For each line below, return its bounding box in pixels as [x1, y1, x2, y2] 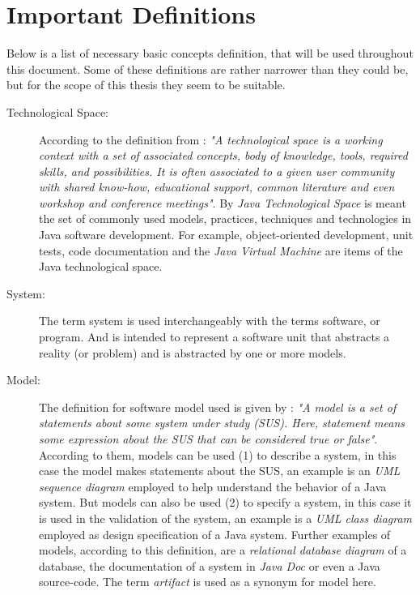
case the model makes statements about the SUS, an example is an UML [39, 462, 401, 479]
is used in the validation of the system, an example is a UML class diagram [39, 509, 413, 526]
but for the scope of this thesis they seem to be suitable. [6, 76, 286, 93]
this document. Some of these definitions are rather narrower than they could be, [6, 60, 409, 77]
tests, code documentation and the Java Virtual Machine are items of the [39, 242, 403, 259]
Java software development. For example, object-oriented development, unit [39, 226, 414, 243]
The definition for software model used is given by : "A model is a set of [39, 398, 397, 415]
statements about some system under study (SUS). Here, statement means [39, 414, 405, 431]
